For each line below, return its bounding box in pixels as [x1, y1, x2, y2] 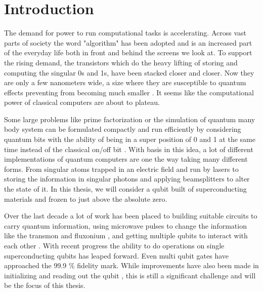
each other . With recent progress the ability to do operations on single [4, 240, 225, 250]
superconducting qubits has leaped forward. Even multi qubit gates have [4, 250, 229, 261]
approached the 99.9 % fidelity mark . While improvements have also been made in [4, 260, 259, 271]
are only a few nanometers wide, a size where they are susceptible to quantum [4, 77, 246, 88]
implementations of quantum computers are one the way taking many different [4, 154, 248, 164]
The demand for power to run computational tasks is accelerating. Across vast [4, 27, 246, 38]
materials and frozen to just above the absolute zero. [4, 193, 167, 204]
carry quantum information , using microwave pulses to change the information [4, 220, 247, 231]
